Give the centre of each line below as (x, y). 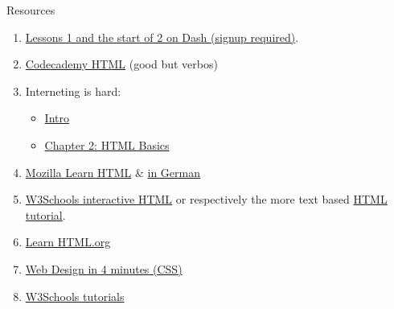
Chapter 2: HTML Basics (107, 144)
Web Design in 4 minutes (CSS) (104, 268)
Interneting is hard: (73, 91)
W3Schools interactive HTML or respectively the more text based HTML (206, 199)
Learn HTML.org (68, 242)
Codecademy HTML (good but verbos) (121, 64)
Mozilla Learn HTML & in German (113, 172)
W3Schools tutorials (75, 296)
